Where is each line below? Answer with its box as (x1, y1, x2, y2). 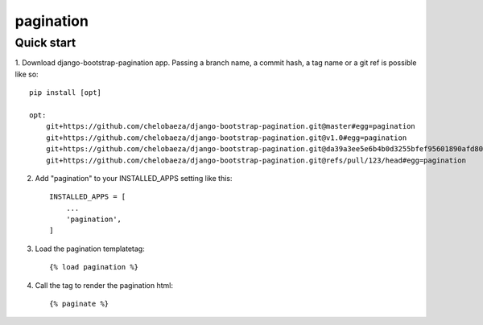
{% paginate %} (49, 299, 109, 309)
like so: (14, 69, 39, 79)
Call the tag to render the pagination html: (35, 280, 173, 290)
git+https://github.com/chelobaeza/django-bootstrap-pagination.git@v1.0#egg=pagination (45, 133, 407, 142)
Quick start (14, 35, 76, 50)
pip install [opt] (29, 88, 102, 97)
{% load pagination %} (49, 262, 139, 272)
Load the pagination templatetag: (35, 244, 145, 253)
